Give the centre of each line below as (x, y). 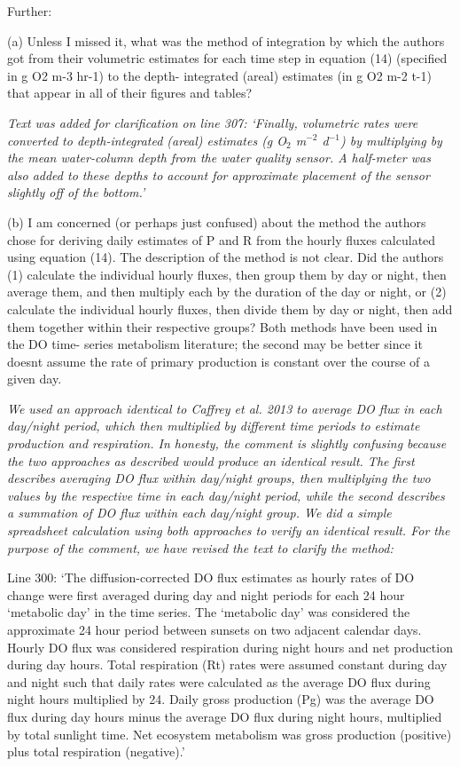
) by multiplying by (391, 140)
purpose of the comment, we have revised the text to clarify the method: (200, 547)
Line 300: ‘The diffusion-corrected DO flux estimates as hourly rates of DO (211, 577)
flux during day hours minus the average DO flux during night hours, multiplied (225, 716)
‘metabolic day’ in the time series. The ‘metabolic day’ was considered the (209, 612)
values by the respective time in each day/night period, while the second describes (226, 495)
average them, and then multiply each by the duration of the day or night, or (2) (227, 292)
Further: (30, 11)
